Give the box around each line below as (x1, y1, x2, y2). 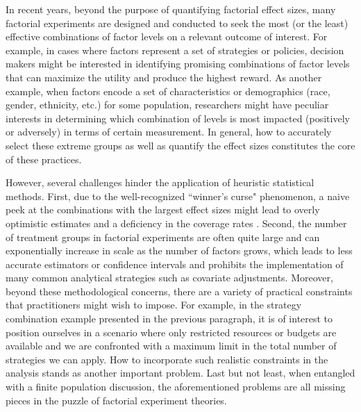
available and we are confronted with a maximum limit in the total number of (6, 338, 337, 353)
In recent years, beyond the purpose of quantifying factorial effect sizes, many (6, 2, 336, 16)
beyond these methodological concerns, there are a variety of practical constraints (6, 283, 353, 298)
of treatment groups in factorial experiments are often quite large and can (6, 229, 320, 244)
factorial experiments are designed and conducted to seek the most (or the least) (6, 15, 349, 30)
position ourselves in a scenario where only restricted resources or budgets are (6, 324, 337, 339)
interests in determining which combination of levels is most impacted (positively (6, 110, 350, 125)
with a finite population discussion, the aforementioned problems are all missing (6, 379, 346, 394)
